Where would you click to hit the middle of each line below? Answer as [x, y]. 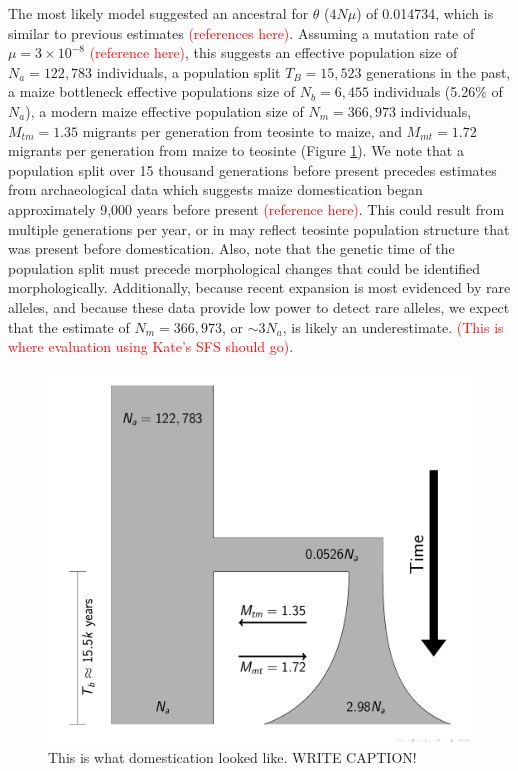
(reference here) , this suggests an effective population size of [273, 52]
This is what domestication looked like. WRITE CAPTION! [232, 757]
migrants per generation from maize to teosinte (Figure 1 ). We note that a [236, 150]
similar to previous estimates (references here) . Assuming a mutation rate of [241, 32]
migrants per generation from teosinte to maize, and [242, 130]
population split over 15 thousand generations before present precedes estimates [252, 169]
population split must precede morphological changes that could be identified [244, 267]
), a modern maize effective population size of [164, 110]
